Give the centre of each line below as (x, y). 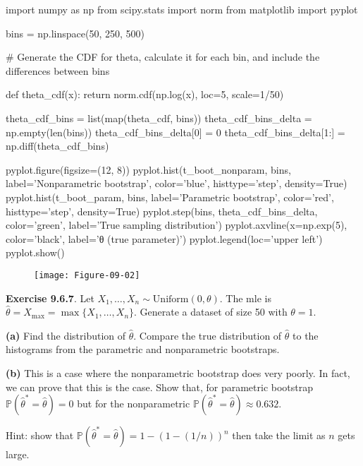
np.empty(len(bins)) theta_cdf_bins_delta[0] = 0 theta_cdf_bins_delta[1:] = (176, 132)
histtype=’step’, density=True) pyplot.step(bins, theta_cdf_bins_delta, (162, 211)
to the (306, 335)
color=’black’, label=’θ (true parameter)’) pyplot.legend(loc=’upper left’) (164, 238)
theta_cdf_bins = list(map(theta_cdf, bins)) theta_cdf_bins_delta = (159, 118)
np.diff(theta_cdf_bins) (57, 146)
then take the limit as (279, 435)
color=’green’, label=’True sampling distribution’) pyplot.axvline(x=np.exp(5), (177, 225)
